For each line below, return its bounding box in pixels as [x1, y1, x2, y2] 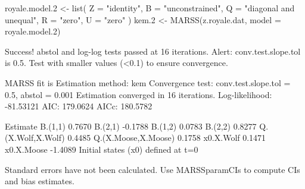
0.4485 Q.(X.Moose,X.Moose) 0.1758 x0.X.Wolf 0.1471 [67, 131, 266, 144]
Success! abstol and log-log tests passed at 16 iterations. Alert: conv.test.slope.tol [5, 45, 301, 57]
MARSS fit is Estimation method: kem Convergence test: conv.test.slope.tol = [5, 76, 291, 89]
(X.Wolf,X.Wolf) [5, 131, 65, 144]
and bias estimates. [5, 175, 74, 187]
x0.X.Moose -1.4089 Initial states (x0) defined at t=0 [5, 143, 198, 155]
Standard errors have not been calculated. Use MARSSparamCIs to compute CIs [5, 163, 300, 175]
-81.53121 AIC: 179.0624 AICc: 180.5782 [5, 100, 152, 112]
